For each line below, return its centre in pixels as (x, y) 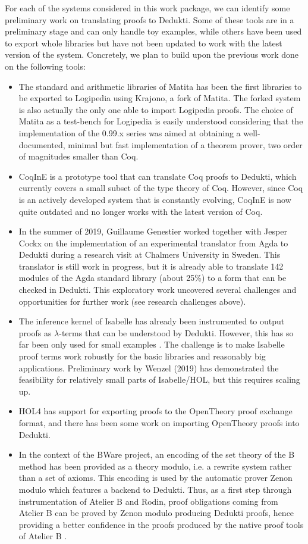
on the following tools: (45, 66)
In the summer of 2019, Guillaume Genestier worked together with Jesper (153, 231)
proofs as (35, 332)
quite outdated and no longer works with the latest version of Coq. (141, 211)
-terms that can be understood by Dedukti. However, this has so (176, 332)
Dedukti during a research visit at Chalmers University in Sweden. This (150, 254)
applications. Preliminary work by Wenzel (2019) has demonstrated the (149, 368)
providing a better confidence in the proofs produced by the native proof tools (161, 524)
